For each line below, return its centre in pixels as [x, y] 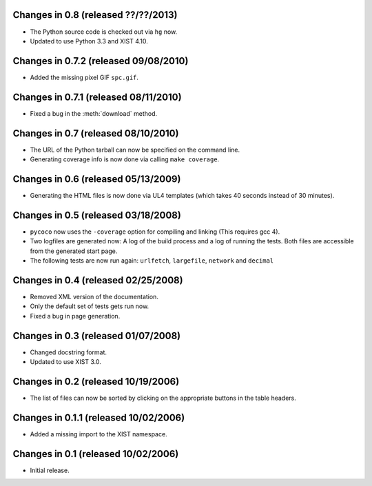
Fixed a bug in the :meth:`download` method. [94, 113]
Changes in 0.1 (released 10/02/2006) [96, 454]
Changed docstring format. [68, 352]
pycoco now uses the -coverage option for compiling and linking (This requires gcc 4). [155, 232]
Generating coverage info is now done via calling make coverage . [125, 159]
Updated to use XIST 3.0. [65, 361]
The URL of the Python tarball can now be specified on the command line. [135, 150]
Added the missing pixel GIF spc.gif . [84, 77]
